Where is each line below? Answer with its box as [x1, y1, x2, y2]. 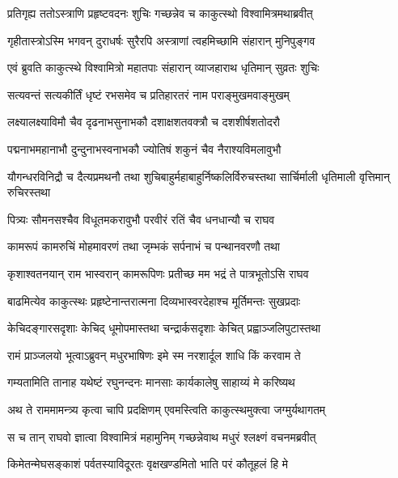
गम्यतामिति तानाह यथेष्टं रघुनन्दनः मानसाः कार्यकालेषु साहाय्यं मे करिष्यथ [7, 374, 295, 391]
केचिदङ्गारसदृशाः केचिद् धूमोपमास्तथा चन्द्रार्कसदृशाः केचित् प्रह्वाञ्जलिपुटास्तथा [7, 319, 321, 336]
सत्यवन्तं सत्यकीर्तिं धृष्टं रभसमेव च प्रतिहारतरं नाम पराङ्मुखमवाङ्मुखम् [7, 86, 290, 103]
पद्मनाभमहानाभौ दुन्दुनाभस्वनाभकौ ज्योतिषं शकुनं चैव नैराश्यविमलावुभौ [7, 140, 282, 157]
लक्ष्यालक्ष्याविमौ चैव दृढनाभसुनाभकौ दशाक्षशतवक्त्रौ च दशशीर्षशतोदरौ [7, 113, 280, 130]
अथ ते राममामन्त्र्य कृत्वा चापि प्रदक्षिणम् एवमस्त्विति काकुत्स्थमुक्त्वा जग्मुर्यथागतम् [7, 400, 326, 417]
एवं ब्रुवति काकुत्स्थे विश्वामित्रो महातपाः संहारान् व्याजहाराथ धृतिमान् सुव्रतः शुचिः [7, 59, 320, 76]
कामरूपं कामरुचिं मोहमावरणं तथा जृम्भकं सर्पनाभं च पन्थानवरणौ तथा [7, 238, 280, 255]
